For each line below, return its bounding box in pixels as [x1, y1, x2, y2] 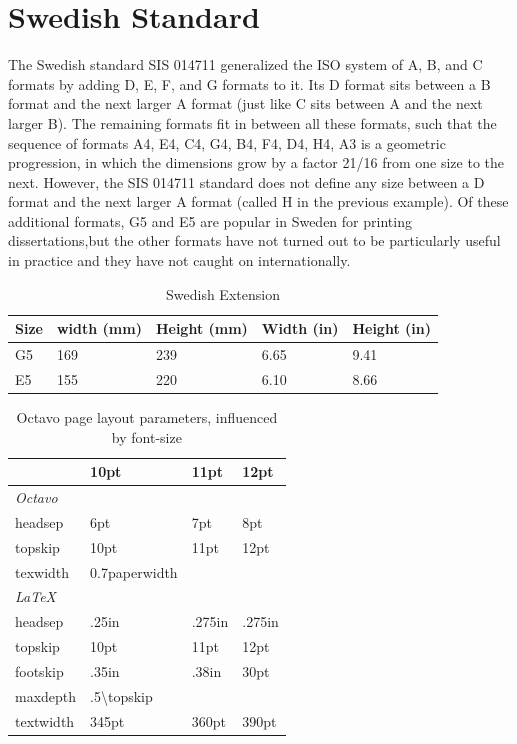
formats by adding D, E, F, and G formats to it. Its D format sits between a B [8, 73, 491, 94]
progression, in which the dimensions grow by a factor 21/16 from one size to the [8, 152, 504, 173]
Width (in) [261, 318, 339, 339]
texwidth [15, 561, 70, 582]
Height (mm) [155, 318, 248, 339]
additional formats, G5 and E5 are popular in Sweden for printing [8, 210, 412, 231]
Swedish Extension [166, 283, 280, 304]
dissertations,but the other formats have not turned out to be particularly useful [8, 230, 501, 251]
